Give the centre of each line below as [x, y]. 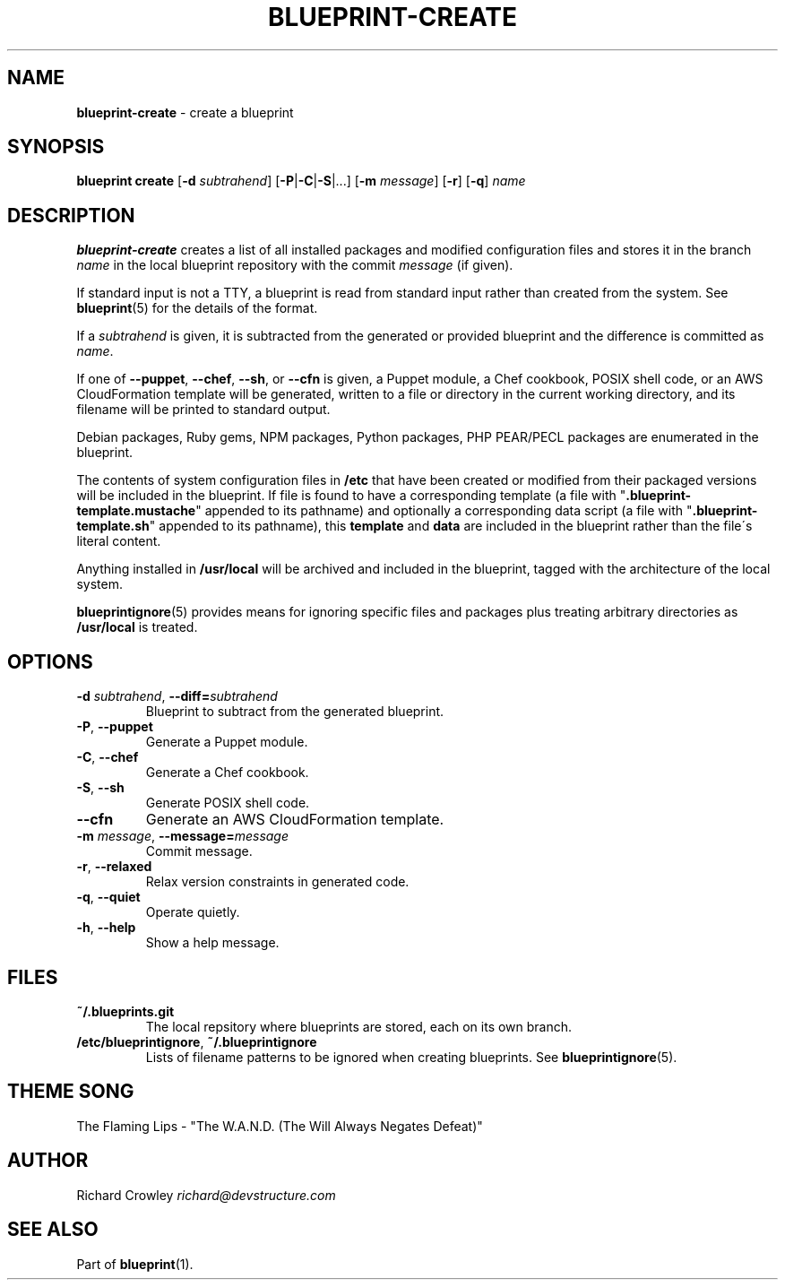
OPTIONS [50, 661]
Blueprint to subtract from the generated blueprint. [295, 712]
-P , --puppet [115, 727]
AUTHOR [48, 1161]
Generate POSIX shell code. [228, 803]
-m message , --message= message [183, 836]
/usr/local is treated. [137, 627]
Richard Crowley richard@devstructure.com [206, 1195]
